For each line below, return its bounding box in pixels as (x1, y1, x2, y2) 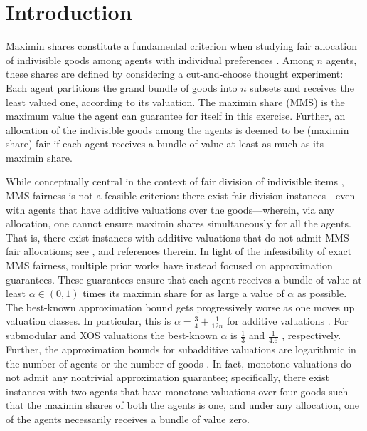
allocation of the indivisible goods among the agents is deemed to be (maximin (6, 122, 349, 137)
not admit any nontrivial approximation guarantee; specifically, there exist (6, 370, 329, 385)
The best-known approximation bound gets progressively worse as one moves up (6, 299, 355, 314)
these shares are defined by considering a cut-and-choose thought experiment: (6, 66, 344, 81)
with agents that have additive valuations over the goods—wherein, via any (6, 202, 334, 217)
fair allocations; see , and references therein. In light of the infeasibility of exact (6, 244, 352, 259)
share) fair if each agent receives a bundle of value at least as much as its (6, 136, 324, 151)
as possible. (297, 286, 347, 301)
